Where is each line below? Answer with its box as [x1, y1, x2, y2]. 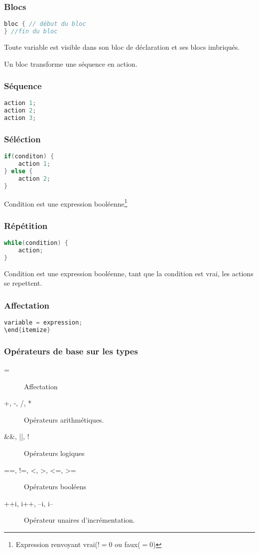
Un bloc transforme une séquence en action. [4, 58, 137, 69]
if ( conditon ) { [4, 153, 54, 160]
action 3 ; [4, 114, 36, 122]
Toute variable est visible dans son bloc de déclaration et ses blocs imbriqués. [4, 41, 240, 52]
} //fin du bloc [4, 28, 58, 35]
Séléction [4, 132, 41, 145]
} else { [4, 167, 33, 175]
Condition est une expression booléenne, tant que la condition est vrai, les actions [4, 268, 254, 278]
